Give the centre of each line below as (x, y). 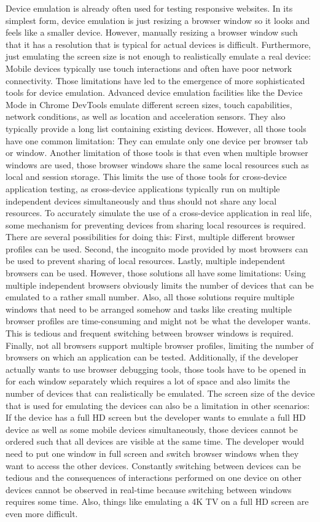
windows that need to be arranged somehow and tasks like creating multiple (149, 309)
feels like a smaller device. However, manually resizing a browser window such (152, 32)
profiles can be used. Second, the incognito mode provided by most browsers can (157, 248)
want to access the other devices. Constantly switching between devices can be (153, 465)
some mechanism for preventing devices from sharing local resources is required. (156, 224)
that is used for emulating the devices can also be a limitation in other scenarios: (158, 405)
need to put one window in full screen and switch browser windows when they (152, 453)
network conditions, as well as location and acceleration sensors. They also (146, 116)
